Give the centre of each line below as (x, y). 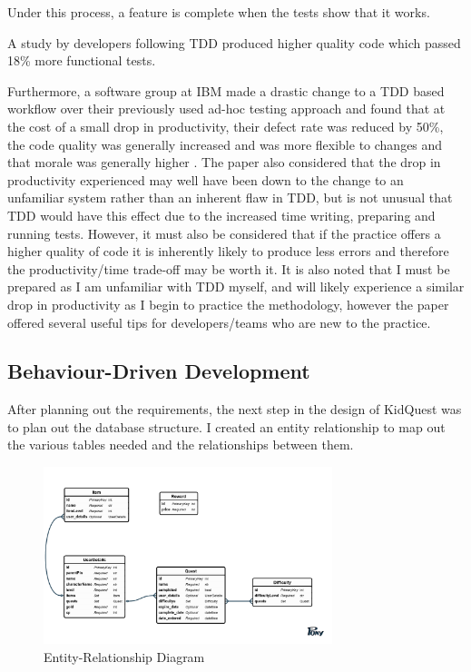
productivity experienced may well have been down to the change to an (206, 179)
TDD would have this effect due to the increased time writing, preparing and (221, 215)
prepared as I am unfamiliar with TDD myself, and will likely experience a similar (236, 287)
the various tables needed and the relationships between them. (181, 445)
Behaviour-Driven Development (159, 371)
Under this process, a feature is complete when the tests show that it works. (219, 12)
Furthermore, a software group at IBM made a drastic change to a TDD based (226, 90)
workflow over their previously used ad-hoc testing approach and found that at (226, 109)
